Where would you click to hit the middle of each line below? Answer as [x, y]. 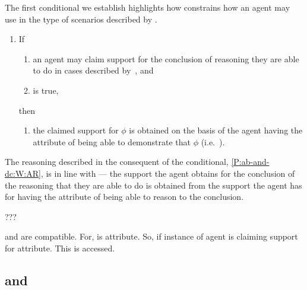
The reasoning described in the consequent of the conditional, [117, 162]
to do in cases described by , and [93, 70]
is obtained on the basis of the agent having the [216, 130]
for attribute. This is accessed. [60, 248]
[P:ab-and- [250, 162]
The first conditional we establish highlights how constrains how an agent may [148, 7]
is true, [46, 90]
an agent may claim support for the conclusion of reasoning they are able [166, 58]
